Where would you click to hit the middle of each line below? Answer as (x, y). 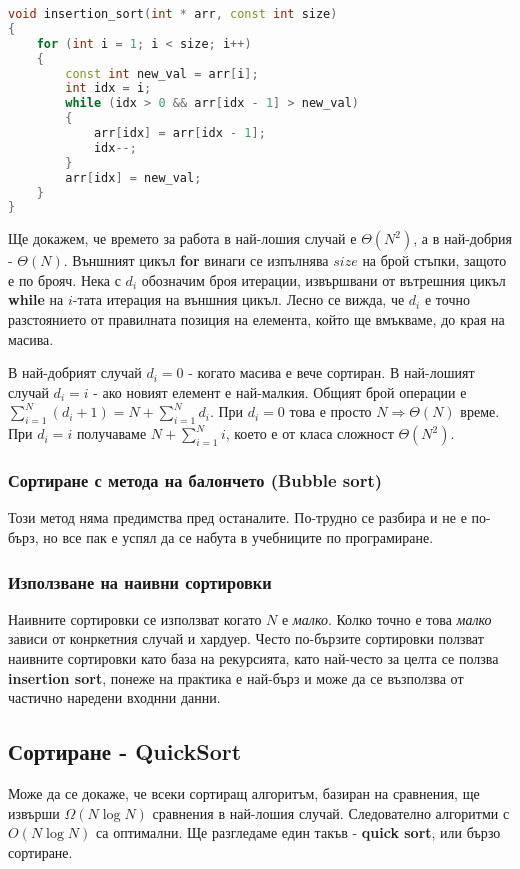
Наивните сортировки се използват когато (135, 618)
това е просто (330, 411)
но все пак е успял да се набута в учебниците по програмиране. (238, 537)
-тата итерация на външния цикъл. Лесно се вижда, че (238, 299)
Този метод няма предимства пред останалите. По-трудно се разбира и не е (237, 517)
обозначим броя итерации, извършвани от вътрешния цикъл (323, 279)
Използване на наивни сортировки (140, 581)
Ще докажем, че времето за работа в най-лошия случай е (182, 238)
